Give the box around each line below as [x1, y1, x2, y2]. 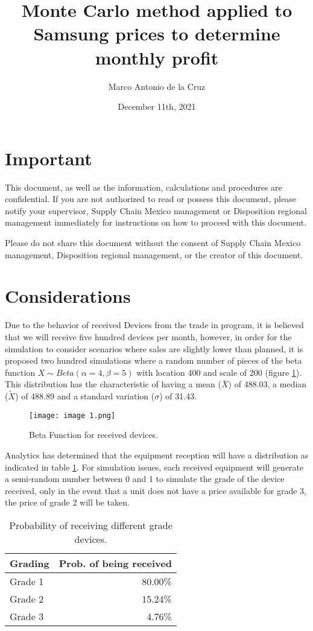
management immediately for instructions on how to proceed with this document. [5, 216, 307, 229]
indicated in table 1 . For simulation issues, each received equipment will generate [5, 460, 304, 473]
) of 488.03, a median [228, 378, 307, 390]
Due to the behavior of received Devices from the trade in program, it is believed [5, 319, 304, 331]
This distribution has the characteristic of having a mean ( [5, 378, 221, 390]
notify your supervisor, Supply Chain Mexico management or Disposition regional [5, 204, 307, 217]
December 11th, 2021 [118, 100, 196, 113]
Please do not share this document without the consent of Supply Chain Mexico [5, 236, 301, 249]
